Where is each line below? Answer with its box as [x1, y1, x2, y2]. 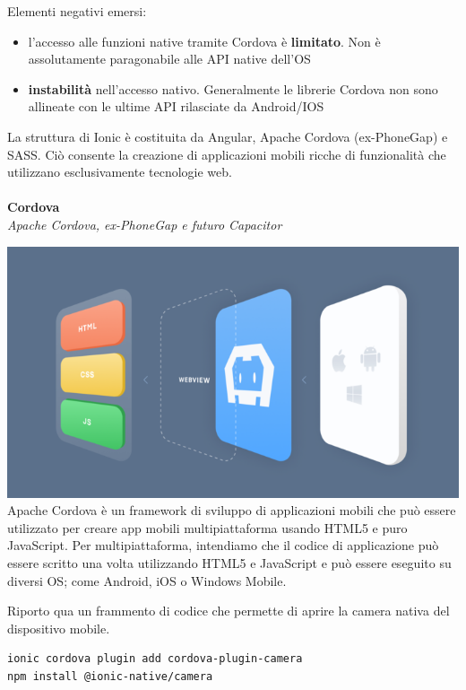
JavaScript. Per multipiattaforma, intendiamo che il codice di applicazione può [7, 536, 439, 555]
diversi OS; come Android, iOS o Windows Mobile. [7, 571, 287, 590]
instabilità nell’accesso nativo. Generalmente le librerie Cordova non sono [28, 79, 438, 98]
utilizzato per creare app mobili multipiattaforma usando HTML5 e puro [7, 518, 408, 537]
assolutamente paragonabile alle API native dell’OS [28, 49, 311, 68]
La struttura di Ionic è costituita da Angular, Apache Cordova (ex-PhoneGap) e [7, 127, 448, 145]
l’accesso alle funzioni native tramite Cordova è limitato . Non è [28, 31, 381, 50]
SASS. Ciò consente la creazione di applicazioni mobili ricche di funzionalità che [7, 144, 446, 163]
